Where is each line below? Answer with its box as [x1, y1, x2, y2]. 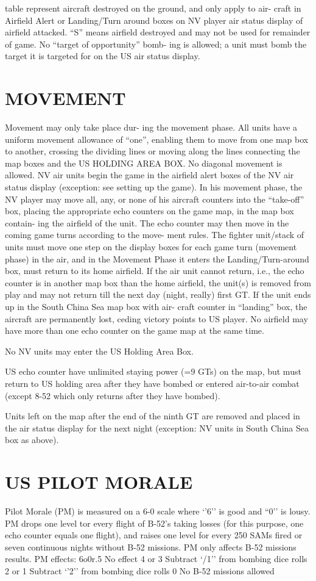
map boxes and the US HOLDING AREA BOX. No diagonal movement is [5, 156, 283, 169]
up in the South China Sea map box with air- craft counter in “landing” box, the [5, 300, 307, 312]
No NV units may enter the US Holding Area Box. [5, 344, 194, 357]
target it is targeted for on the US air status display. [5, 49, 200, 62]
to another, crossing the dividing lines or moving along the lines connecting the [5, 145, 300, 157]
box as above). [5, 433, 59, 446]
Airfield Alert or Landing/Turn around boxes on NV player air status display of [5, 13, 303, 26]
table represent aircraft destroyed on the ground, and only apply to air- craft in [5, 2, 301, 14]
